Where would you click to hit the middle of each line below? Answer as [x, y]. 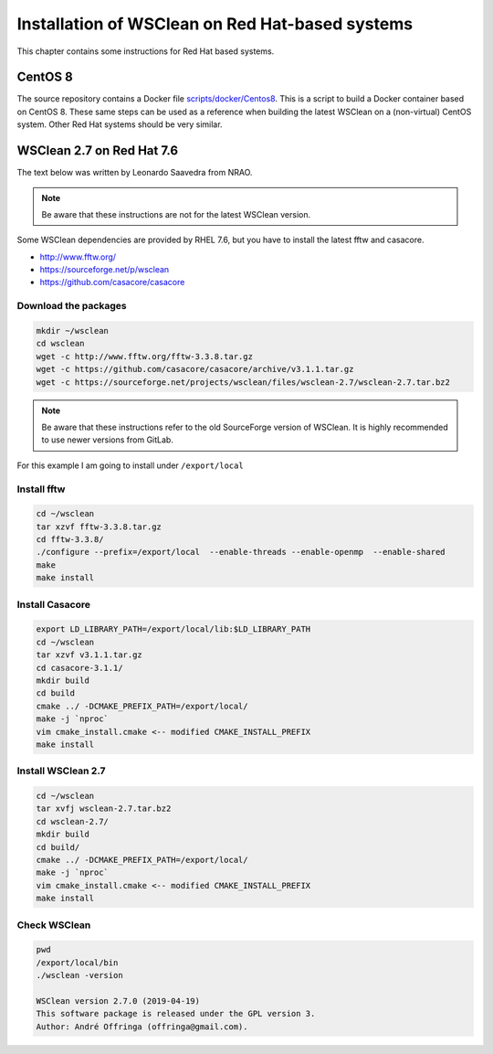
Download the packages [72, 306]
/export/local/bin [77, 963]
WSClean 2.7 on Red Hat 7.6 [97, 151]
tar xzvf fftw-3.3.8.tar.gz [99, 527]
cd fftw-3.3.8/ [70, 540]
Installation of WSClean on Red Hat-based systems [215, 24]
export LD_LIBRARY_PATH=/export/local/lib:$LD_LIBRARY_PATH [173, 629]
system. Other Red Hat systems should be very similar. [120, 124]
